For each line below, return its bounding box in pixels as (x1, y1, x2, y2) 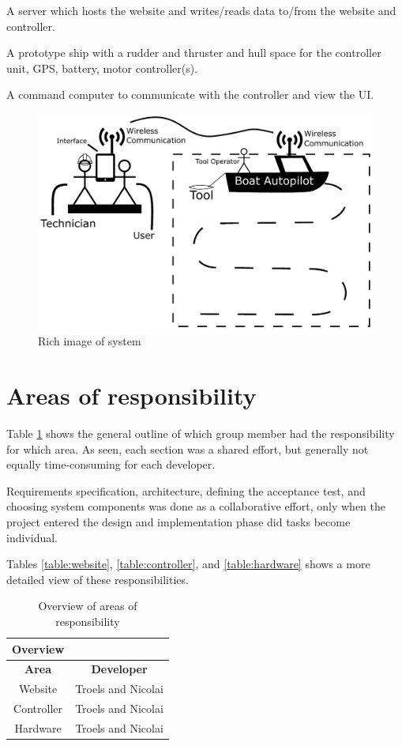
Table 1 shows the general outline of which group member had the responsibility (6, 424, 395, 441)
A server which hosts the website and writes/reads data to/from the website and (6, 2, 396, 18)
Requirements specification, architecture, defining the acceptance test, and (6, 482, 366, 499)
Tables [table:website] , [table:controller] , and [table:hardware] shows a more (6, 556, 370, 572)
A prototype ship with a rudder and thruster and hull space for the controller (6, 44, 381, 61)
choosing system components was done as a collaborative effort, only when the (6, 498, 385, 514)
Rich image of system (38, 333, 141, 349)
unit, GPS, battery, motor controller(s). (6, 59, 198, 76)
